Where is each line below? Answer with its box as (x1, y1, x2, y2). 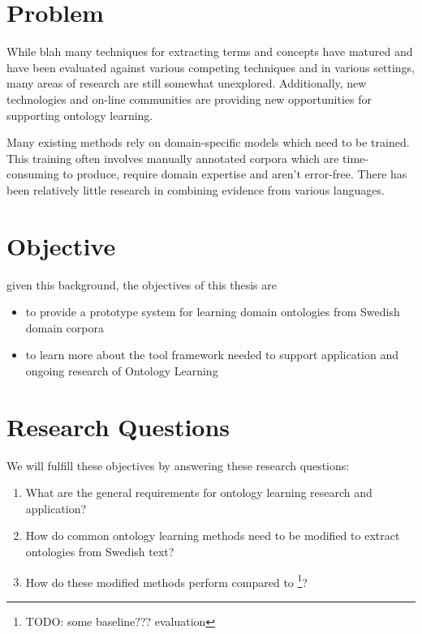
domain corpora (25, 319, 104, 336)
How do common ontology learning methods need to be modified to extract (25, 527, 400, 544)
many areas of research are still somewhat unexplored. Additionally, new (6, 75, 367, 92)
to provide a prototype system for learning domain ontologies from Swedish (25, 303, 400, 320)
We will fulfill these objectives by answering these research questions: (6, 456, 350, 473)
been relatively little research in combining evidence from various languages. (6, 181, 385, 198)
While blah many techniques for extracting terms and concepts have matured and (6, 43, 413, 60)
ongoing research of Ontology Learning (25, 362, 218, 379)
